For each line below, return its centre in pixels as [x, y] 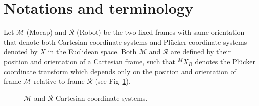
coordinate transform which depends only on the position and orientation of [120, 71]
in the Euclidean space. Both [92, 52]
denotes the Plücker [225, 61]
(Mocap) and [47, 32]
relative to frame [59, 81]
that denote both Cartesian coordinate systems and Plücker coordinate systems [126, 42]
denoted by [21, 52]
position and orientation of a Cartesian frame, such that [90, 61]
